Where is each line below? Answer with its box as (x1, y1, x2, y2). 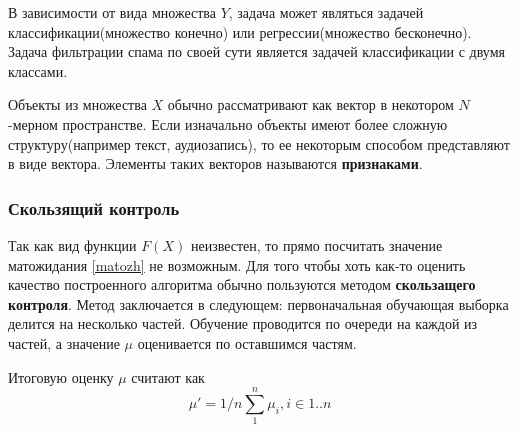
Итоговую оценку (8, 366, 114, 387)
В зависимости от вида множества (8, 2, 216, 22)
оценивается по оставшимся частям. (137, 332, 357, 353)
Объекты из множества (8, 94, 147, 115)
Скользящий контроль (8, 195, 180, 220)
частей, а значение (8, 332, 120, 353)
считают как (131, 366, 205, 387)
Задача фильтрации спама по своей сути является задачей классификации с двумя (8, 41, 505, 62)
